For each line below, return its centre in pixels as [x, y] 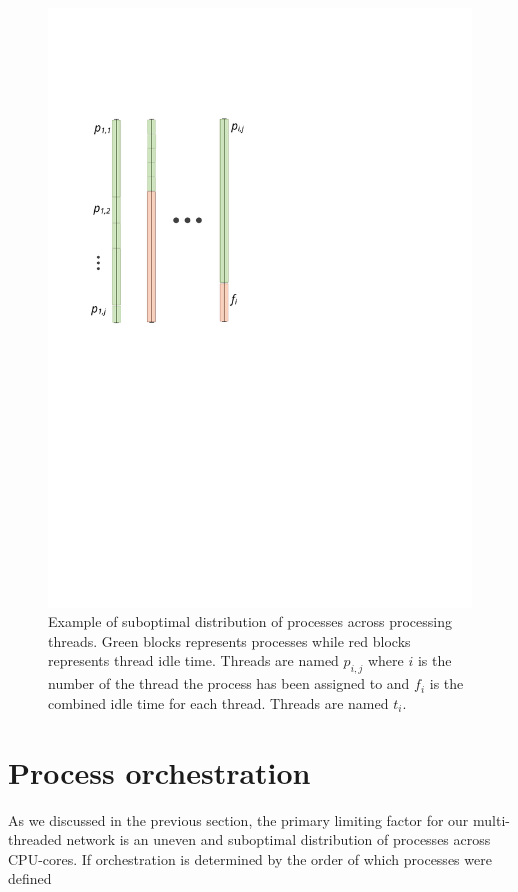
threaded [35, 839]
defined [30, 878]
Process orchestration [159, 771]
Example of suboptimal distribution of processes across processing [250, 621]
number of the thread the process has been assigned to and [229, 683]
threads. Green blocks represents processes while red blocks [229, 640]
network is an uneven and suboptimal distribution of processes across [278, 839]
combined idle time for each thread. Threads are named [218, 702]
